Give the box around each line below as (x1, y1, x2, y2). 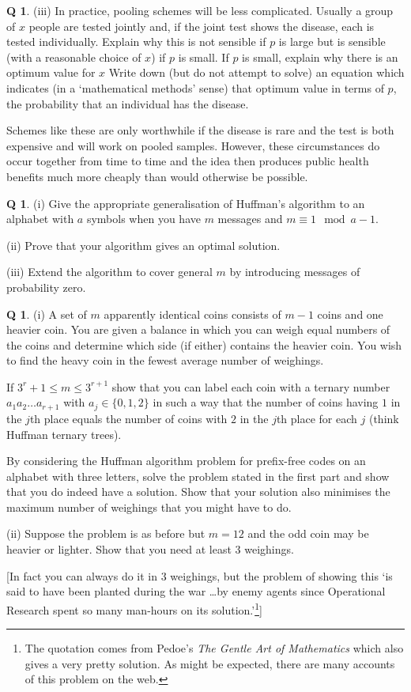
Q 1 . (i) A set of (6, 305, 87, 322)
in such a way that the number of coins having (153, 394, 379, 410)
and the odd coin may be (247, 525, 369, 542)
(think (368, 410, 399, 426)
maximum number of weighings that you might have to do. (6, 498, 292, 515)
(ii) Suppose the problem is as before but (6, 525, 205, 542)
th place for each (276, 410, 357, 426)
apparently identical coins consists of (104, 305, 281, 322)
